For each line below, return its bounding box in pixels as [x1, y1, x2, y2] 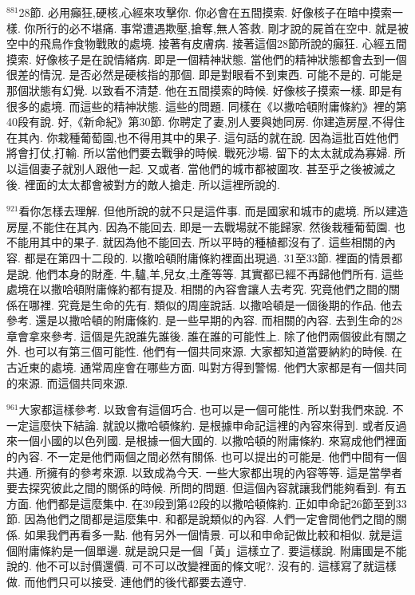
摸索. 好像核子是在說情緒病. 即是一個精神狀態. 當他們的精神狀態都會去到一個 [6, 50, 407, 67]
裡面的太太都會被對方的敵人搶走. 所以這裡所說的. [24, 175, 280, 192]
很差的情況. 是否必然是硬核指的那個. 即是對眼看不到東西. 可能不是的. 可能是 [6, 66, 403, 83]
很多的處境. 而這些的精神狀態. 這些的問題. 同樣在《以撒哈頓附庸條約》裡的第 [6, 97, 407, 114]
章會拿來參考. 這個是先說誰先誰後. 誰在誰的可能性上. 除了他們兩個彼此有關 [6, 327, 396, 344]
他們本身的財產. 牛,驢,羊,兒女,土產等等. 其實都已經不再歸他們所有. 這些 [35, 265, 404, 282]
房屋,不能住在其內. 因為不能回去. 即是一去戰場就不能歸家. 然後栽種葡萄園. [6, 218, 391, 234]
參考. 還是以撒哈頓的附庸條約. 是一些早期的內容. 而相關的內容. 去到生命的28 [6, 312, 403, 329]
